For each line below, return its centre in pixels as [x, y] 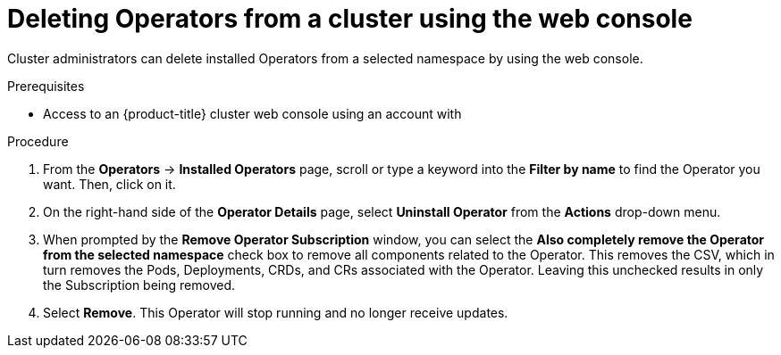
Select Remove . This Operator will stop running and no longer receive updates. [276, 312]
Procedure [38, 141]
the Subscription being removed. [139, 285]
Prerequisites [46, 86]
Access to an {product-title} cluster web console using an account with [252, 113]
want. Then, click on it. [109, 184]
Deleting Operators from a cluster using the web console [350, 19]
